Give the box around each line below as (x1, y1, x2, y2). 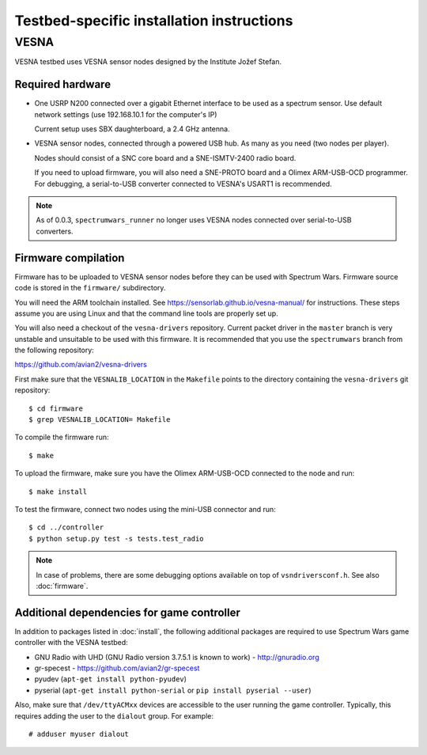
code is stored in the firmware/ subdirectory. (14, 283, 166, 293)
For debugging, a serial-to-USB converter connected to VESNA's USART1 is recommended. (34, 179, 332, 188)
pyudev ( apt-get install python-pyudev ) (34, 674, 187, 684)
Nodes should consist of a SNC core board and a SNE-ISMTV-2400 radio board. (34, 153, 297, 162)
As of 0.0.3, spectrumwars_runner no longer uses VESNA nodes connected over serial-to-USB (36, 215, 352, 225)
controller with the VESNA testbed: (14, 638, 128, 647)
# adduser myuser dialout (28, 729, 130, 738)
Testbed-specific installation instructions (14, 12, 293, 29)
